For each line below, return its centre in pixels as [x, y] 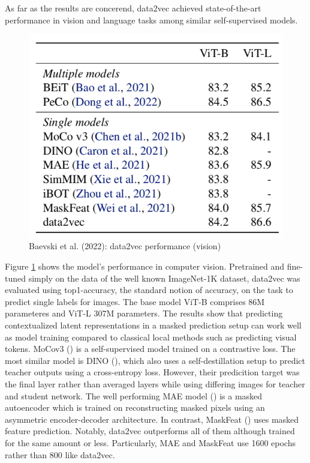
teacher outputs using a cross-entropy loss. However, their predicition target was [152, 372]
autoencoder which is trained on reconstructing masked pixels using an [135, 407]
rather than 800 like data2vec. [60, 454]
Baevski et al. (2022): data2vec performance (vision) [125, 246]
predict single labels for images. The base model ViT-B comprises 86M [135, 301]
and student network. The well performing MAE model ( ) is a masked [134, 395]
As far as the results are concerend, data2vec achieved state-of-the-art [133, 8]
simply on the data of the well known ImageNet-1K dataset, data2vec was [164, 278]
